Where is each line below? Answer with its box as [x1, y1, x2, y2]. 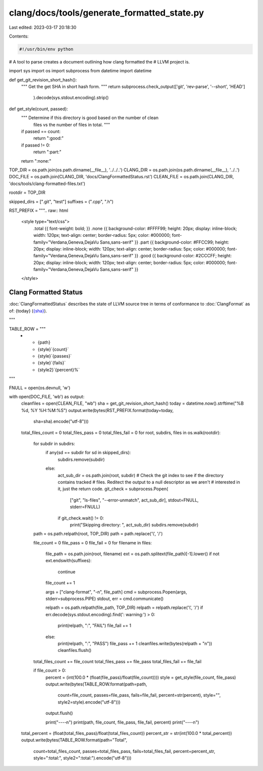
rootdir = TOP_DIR [9, 189, 46, 195]
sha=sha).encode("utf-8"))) [33, 418, 89, 424]
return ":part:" [33, 149, 62, 155]
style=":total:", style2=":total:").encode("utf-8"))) [33, 755, 131, 761]
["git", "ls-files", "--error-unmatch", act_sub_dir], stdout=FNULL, [70, 497, 199, 503]
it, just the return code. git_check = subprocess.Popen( [57, 486, 169, 492]
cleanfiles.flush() [57, 647, 92, 653]
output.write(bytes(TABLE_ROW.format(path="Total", [21, 737, 128, 743]
